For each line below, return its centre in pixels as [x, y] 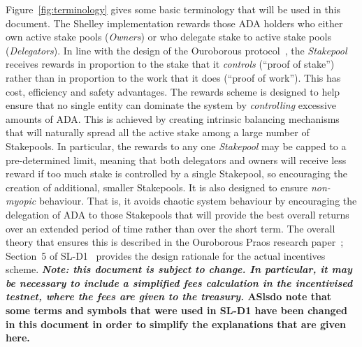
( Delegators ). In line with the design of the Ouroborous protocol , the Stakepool [176, 50]
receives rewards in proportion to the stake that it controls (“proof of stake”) [170, 64]
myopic [21, 201]
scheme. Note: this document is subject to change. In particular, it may [179, 269]
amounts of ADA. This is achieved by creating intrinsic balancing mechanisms [173, 118]
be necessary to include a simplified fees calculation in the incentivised [179, 282]
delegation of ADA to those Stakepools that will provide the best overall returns [178, 214]
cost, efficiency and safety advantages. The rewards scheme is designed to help [173, 91]
